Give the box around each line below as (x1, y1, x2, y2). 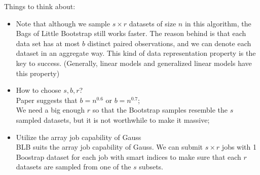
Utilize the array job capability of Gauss (16, 131, 141, 142)
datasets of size (129, 18, 176, 28)
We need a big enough (16, 104, 85, 115)
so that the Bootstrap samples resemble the (92, 104, 228, 115)
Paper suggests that (16, 94, 78, 105)
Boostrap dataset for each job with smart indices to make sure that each (16, 151, 241, 162)
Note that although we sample (16, 18, 110, 28)
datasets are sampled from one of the (16, 161, 131, 172)
